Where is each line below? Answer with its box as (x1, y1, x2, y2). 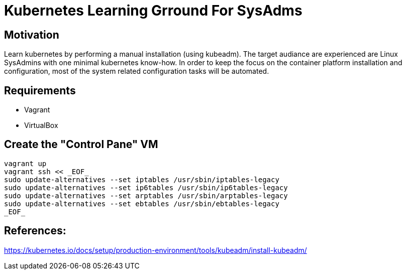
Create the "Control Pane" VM (4, 138, 158, 151)
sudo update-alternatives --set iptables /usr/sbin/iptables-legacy (4, 175, 279, 184)
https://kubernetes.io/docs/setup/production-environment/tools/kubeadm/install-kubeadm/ (4, 245, 307, 254)
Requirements (4, 84, 76, 97)
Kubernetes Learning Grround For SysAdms (4, 2, 302, 19)
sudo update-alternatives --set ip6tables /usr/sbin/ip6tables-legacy (4, 183, 288, 192)
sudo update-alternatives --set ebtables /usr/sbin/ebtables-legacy (4, 199, 279, 208)
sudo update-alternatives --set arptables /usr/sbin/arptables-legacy (4, 191, 288, 200)
